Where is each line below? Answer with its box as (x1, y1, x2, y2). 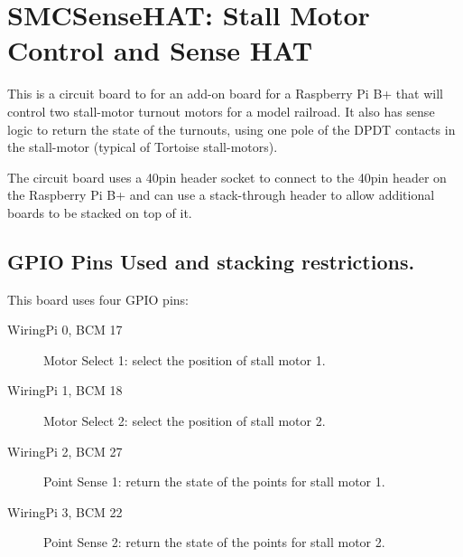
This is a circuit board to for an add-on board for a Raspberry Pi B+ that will (7, 84, 443, 103)
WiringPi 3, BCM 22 (7, 502, 123, 521)
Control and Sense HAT (7, 32, 313, 69)
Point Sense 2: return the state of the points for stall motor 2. (43, 533, 385, 552)
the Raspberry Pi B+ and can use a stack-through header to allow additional (7, 185, 435, 204)
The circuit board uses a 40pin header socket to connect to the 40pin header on (7, 167, 447, 186)
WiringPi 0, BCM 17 (7, 320, 123, 339)
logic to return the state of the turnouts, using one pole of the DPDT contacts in (7, 119, 456, 138)
